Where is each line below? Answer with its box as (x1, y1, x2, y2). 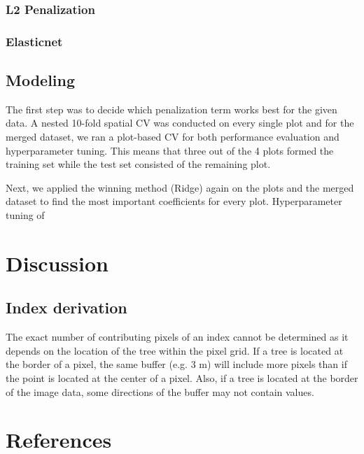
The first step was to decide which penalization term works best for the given (6, 101, 337, 116)
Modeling (6, 69, 76, 91)
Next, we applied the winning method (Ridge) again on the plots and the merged (6, 180, 354, 194)
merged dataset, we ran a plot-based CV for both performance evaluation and (6, 129, 339, 144)
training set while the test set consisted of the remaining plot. (6, 157, 271, 171)
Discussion (6, 248, 108, 277)
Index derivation (6, 297, 127, 318)
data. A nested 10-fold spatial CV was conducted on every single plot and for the (6, 115, 354, 130)
